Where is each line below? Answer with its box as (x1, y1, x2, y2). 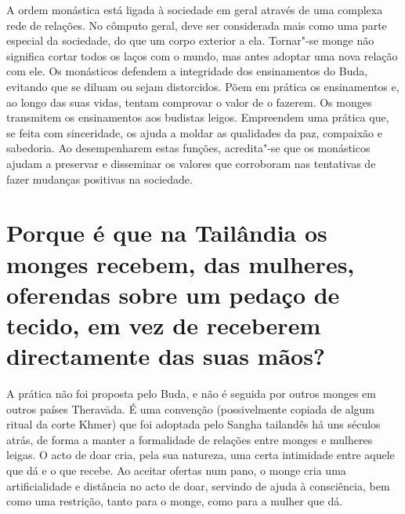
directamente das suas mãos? (6, 340, 326, 372)
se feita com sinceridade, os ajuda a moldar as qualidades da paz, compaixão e (6, 124, 382, 140)
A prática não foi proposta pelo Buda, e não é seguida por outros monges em (6, 385, 376, 401)
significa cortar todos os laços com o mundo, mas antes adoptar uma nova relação (6, 47, 398, 64)
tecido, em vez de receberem (6, 308, 321, 341)
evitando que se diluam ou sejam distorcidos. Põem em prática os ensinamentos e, (6, 78, 400, 94)
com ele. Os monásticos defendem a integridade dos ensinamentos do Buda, (6, 63, 368, 79)
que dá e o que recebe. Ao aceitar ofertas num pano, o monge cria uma (6, 461, 346, 478)
